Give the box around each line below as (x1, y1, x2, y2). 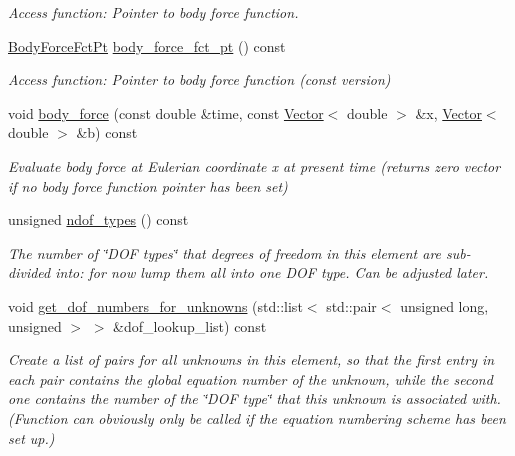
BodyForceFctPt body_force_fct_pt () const (8, 35, 286, 56)
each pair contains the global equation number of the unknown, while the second (8, 368, 493, 389)
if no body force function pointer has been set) (8, 175, 288, 196)
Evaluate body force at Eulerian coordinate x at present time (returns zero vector (8, 155, 501, 176)
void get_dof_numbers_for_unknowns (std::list (8, 295, 303, 316)
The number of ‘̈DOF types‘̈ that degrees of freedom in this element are (8, 242, 442, 263)
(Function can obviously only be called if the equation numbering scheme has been (8, 407, 506, 428)
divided (8, 262, 51, 283)
